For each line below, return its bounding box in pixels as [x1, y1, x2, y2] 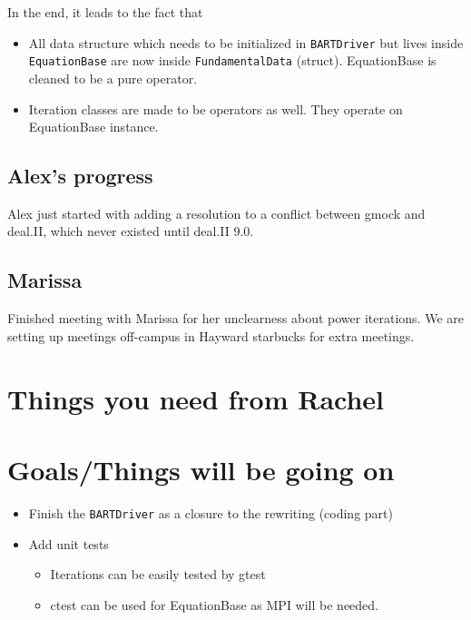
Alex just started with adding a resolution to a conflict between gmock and [7, 203, 426, 222]
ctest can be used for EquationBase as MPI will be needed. [50, 595, 379, 614]
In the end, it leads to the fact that [7, 3, 203, 21]
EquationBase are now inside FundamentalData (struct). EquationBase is [28, 51, 437, 70]
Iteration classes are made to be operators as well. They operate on [28, 99, 403, 118]
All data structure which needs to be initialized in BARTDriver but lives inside [28, 33, 464, 52]
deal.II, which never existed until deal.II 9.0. [7, 221, 254, 241]
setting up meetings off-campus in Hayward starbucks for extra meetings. [7, 326, 415, 345]
